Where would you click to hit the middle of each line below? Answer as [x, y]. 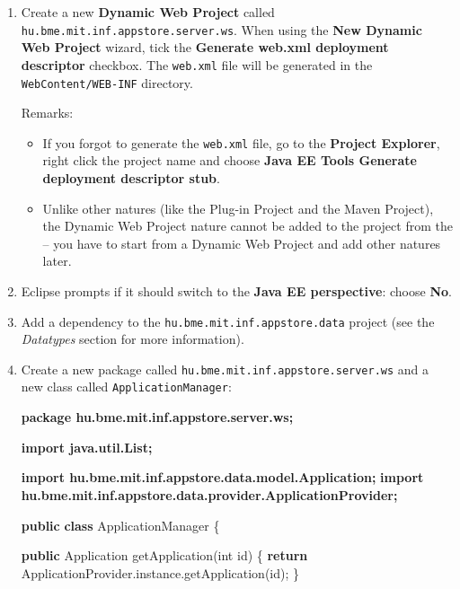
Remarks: [47, 113]
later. [57, 261]
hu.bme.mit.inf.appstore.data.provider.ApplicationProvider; [209, 494]
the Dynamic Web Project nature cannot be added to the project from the [248, 226]
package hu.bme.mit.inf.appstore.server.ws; [157, 417]
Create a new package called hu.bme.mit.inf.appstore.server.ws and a [225, 369]
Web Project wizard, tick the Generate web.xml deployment [205, 47]
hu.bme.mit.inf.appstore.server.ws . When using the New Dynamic [221, 29]
